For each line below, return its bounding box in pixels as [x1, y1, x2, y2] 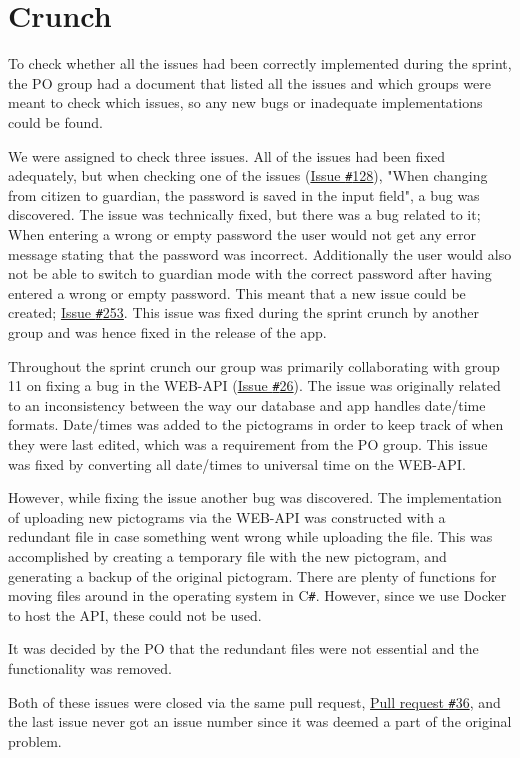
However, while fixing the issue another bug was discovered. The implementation [8, 487, 502, 508]
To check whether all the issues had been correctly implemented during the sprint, [8, 53, 512, 74]
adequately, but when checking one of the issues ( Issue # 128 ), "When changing [8, 165, 488, 186]
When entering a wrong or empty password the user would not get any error [8, 223, 476, 244]
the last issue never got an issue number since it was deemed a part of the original [8, 711, 512, 732]
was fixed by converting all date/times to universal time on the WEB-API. [8, 453, 466, 474]
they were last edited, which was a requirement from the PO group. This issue [8, 434, 488, 454]
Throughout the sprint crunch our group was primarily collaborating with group [8, 355, 500, 376]
